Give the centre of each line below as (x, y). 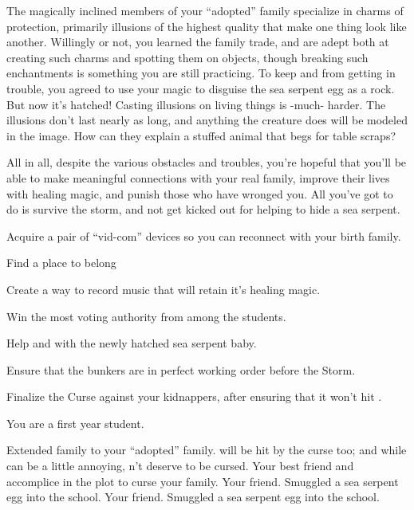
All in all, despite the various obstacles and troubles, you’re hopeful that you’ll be (207, 162)
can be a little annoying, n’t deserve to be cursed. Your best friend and (180, 466)
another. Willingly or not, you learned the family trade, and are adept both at (198, 42)
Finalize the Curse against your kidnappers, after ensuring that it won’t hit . (194, 396)
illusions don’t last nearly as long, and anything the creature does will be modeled (207, 120)
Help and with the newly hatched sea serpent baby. (132, 343)
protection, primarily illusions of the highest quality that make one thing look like (207, 26)
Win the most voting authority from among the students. (146, 316)
